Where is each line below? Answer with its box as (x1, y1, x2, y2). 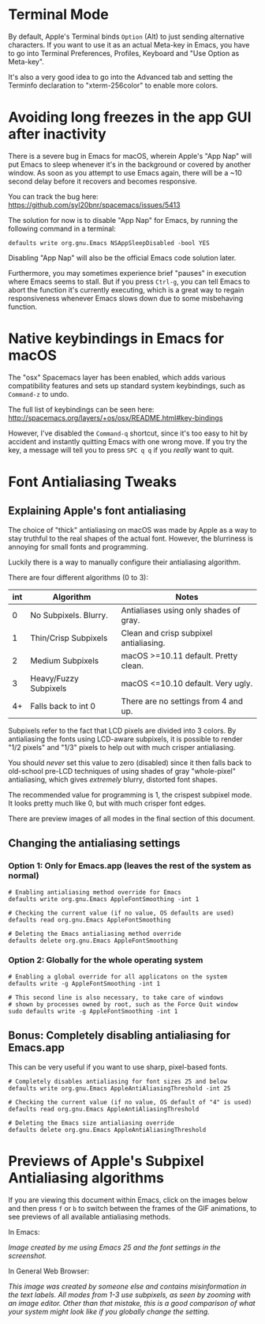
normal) (8, 870, 39, 881)
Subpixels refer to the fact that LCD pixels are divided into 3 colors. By (8, 726, 237, 735)
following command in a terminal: (8, 224, 116, 233)
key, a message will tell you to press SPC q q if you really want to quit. (8, 445, 234, 455)
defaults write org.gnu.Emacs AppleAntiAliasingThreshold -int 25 (8, 1084, 231, 1092)
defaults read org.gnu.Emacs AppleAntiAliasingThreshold (8, 1105, 200, 1113)
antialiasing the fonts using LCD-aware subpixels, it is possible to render (8, 734, 243, 744)
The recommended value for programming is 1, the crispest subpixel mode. (8, 790, 252, 799)
